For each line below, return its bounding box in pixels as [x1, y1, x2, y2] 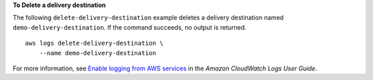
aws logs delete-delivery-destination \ [25, 39, 164, 48]
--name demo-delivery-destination [39, 49, 157, 57]
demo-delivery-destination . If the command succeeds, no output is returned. [12, 23, 247, 31]
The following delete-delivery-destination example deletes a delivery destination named [12, 14, 284, 22]
